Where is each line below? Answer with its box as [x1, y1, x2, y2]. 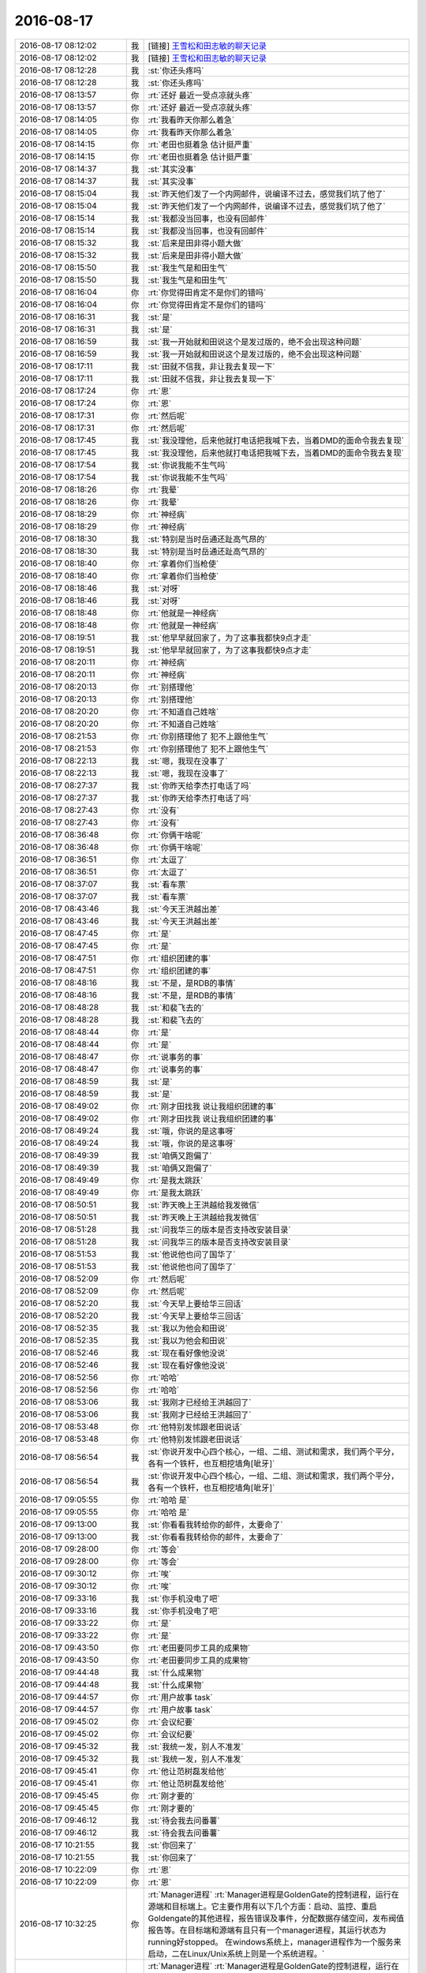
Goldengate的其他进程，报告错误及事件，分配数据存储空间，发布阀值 [148, 1912, 405, 1923]
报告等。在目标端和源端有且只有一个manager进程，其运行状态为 [148, 1924, 387, 1935]
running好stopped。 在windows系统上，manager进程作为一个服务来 [148, 1936, 402, 1947]
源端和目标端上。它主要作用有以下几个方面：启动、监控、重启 [148, 1900, 378, 1911]
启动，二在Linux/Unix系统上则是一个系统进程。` [148, 1948, 325, 1959]
